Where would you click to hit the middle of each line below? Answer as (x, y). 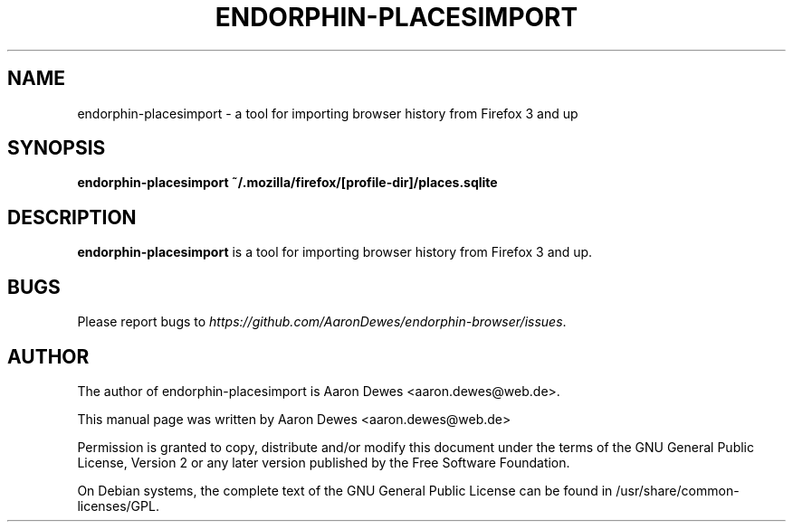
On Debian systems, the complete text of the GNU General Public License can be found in (345, 490)
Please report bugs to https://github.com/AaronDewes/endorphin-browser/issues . (322, 322)
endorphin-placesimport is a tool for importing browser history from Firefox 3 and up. (335, 252)
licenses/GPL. (118, 505)
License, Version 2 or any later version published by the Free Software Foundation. (324, 462)
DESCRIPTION (72, 217)
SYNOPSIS (57, 148)
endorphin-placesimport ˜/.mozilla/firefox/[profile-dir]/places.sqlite (287, 183)
